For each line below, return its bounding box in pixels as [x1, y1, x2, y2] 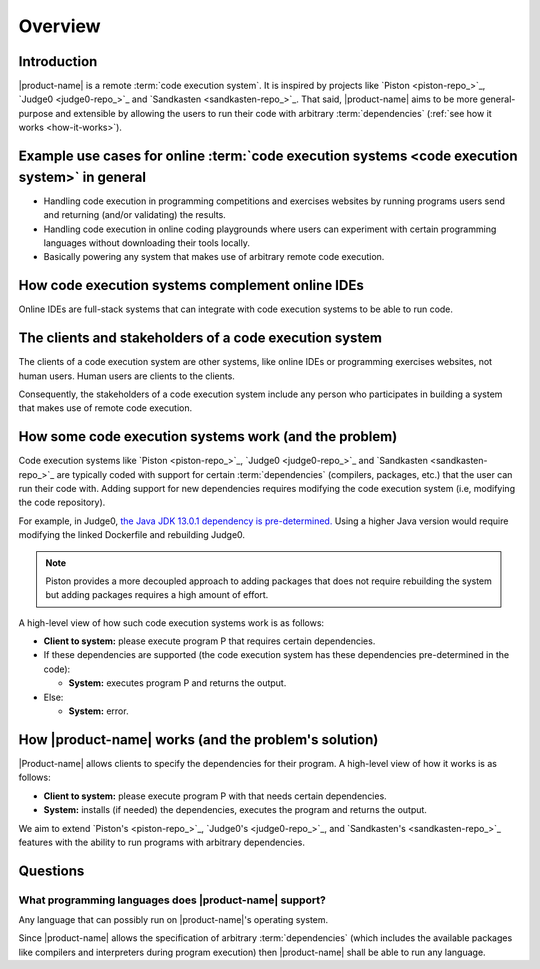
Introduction [18, 53, 98, 70]
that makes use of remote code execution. [18, 402, 193, 414]
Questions [18, 862, 85, 879]
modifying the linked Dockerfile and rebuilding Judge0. [18, 529, 245, 541]
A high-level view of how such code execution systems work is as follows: [18, 616, 325, 629]
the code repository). [18, 496, 106, 509]
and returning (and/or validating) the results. [43, 209, 227, 221]
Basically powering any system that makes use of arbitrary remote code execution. [43, 251, 385, 263]
